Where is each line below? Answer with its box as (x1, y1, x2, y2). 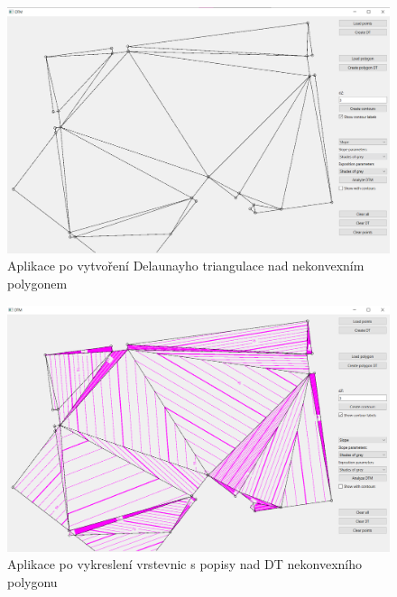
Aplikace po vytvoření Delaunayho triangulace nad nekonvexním (7, 256, 365, 275)
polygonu (7, 572, 58, 591)
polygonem (7, 274, 68, 293)
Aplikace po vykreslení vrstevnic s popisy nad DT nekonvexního (7, 555, 362, 574)
